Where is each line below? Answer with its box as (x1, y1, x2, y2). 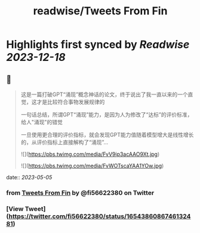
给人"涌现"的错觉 (20, 118, 63, 125)
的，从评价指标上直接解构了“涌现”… (20, 139, 109, 146)
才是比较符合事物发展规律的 (36, 99, 105, 105)
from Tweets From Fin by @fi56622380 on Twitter (6, 188, 155, 197)
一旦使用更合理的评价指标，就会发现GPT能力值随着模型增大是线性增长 (20, 131, 194, 138)
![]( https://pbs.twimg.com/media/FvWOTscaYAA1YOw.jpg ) (20, 163, 164, 169)
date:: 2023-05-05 (6, 174, 53, 180)
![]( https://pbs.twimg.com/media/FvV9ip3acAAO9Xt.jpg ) (20, 151, 160, 158)
